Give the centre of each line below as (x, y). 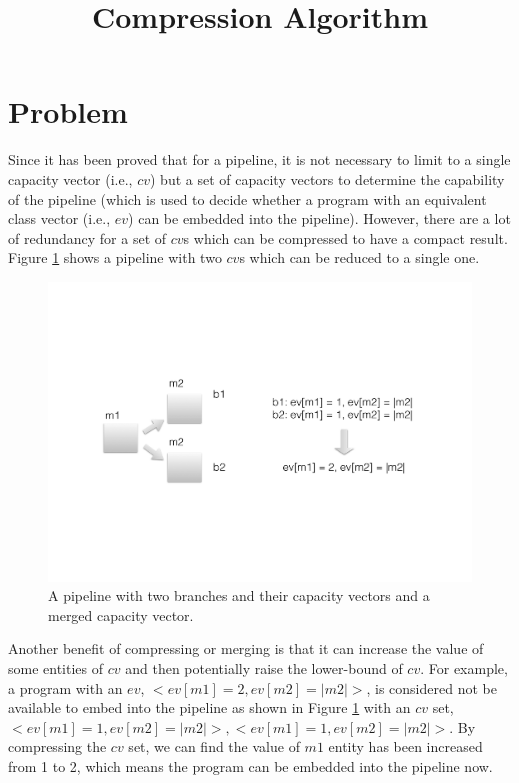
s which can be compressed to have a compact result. (345, 237)
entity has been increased (405, 746)
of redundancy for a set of (87, 237)
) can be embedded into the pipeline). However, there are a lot (319, 218)
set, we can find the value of (214, 746)
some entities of (56, 667)
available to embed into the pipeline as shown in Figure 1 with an (209, 707)
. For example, (464, 667)
